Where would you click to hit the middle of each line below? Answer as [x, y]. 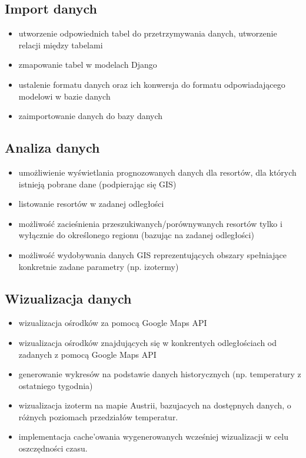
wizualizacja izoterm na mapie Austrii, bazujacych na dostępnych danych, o [155, 405]
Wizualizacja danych [68, 298]
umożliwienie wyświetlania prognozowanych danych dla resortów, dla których [157, 172]
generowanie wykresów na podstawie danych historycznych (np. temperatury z [160, 374]
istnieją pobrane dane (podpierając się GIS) [97, 184]
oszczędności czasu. [53, 448]
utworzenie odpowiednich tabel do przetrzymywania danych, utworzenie [148, 33]
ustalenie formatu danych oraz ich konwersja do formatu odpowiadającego [152, 84]
